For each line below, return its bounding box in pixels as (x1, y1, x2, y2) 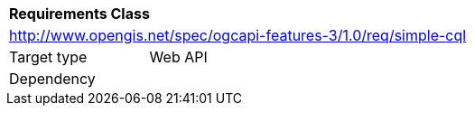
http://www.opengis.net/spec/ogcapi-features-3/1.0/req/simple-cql (9, 26, 467, 44)
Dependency (9, 70, 96, 88)
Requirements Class (9, 5, 150, 23)
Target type (9, 48, 88, 66)
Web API (149, 48, 208, 66)
